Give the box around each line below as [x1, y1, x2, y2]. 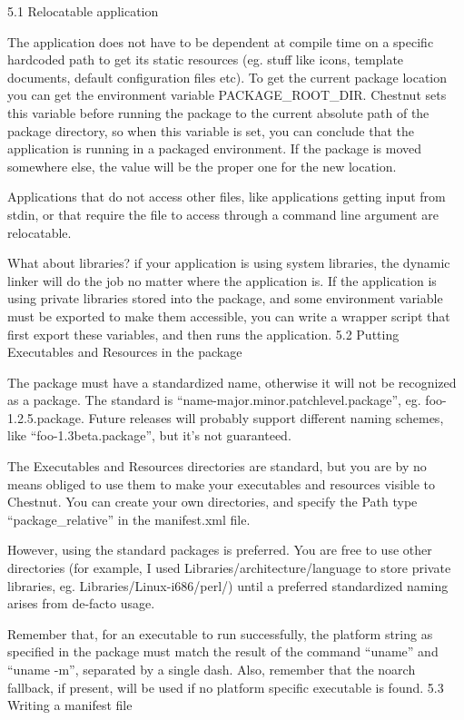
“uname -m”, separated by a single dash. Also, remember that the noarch [7, 660, 416, 678]
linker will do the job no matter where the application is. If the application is [7, 271, 437, 290]
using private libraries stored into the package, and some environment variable [7, 289, 443, 308]
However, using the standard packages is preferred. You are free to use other [7, 540, 432, 559]
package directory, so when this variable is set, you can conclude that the [7, 121, 415, 140]
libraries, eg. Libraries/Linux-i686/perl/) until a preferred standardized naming [7, 576, 449, 595]
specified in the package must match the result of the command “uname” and [7, 642, 439, 661]
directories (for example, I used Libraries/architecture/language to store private [7, 558, 451, 577]
